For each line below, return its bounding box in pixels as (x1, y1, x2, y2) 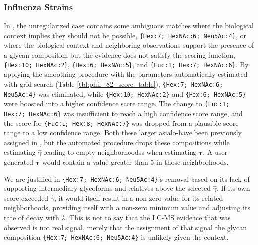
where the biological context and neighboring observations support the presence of (4, 40, 254, 50)
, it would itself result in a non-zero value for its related (54, 192, 223, 203)
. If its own (216, 183, 250, 193)
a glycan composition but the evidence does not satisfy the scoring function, (4, 50, 235, 60)
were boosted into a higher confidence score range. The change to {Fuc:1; (4, 98, 230, 109)
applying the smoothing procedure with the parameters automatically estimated (4, 69, 248, 79)
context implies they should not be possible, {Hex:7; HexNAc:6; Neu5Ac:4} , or (4, 30, 247, 40)
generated (4, 156, 34, 167)
